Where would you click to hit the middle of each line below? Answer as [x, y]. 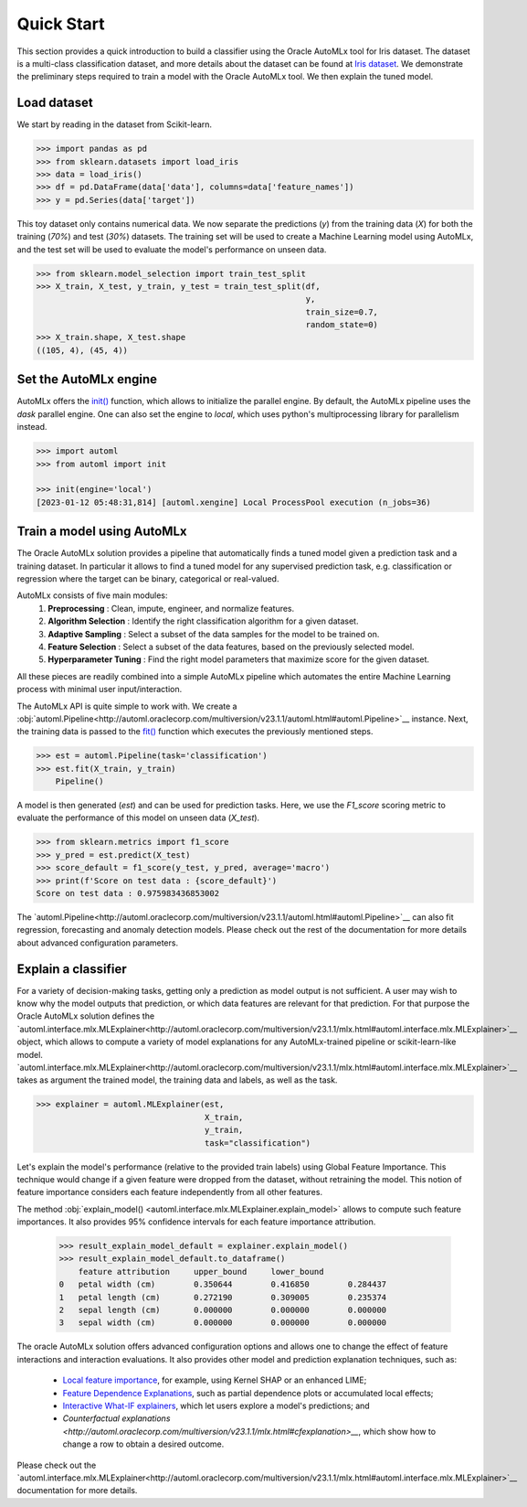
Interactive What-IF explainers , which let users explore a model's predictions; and [216, 1405]
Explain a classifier [72, 969]
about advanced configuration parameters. [97, 943]
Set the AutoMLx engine [87, 379]
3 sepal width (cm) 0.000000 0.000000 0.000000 [223, 1323]
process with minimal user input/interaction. [100, 689]
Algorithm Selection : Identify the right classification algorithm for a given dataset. [203, 621]
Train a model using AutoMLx [102, 532]
